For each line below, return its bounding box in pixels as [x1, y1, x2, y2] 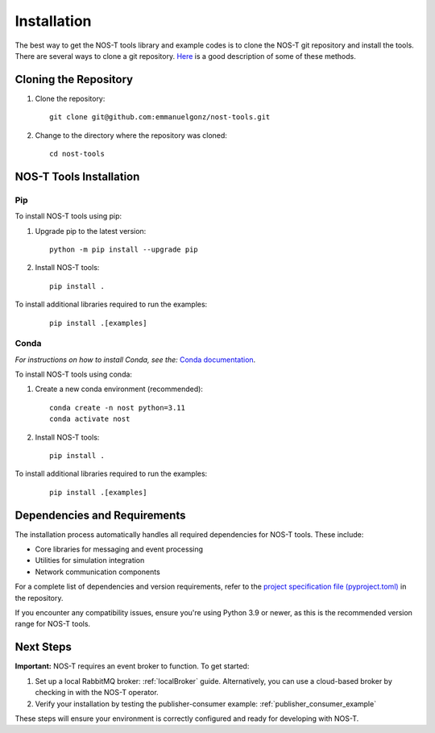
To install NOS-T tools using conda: [14, 369, 133, 379]
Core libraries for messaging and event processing [35, 544, 204, 554]
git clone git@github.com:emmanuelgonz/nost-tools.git [49, 113, 271, 122]
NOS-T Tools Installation [14, 169, 140, 183]
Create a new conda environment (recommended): [35, 384, 203, 394]
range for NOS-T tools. [14, 619, 91, 629]
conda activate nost [49, 414, 130, 423]
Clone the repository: [35, 94, 106, 103]
